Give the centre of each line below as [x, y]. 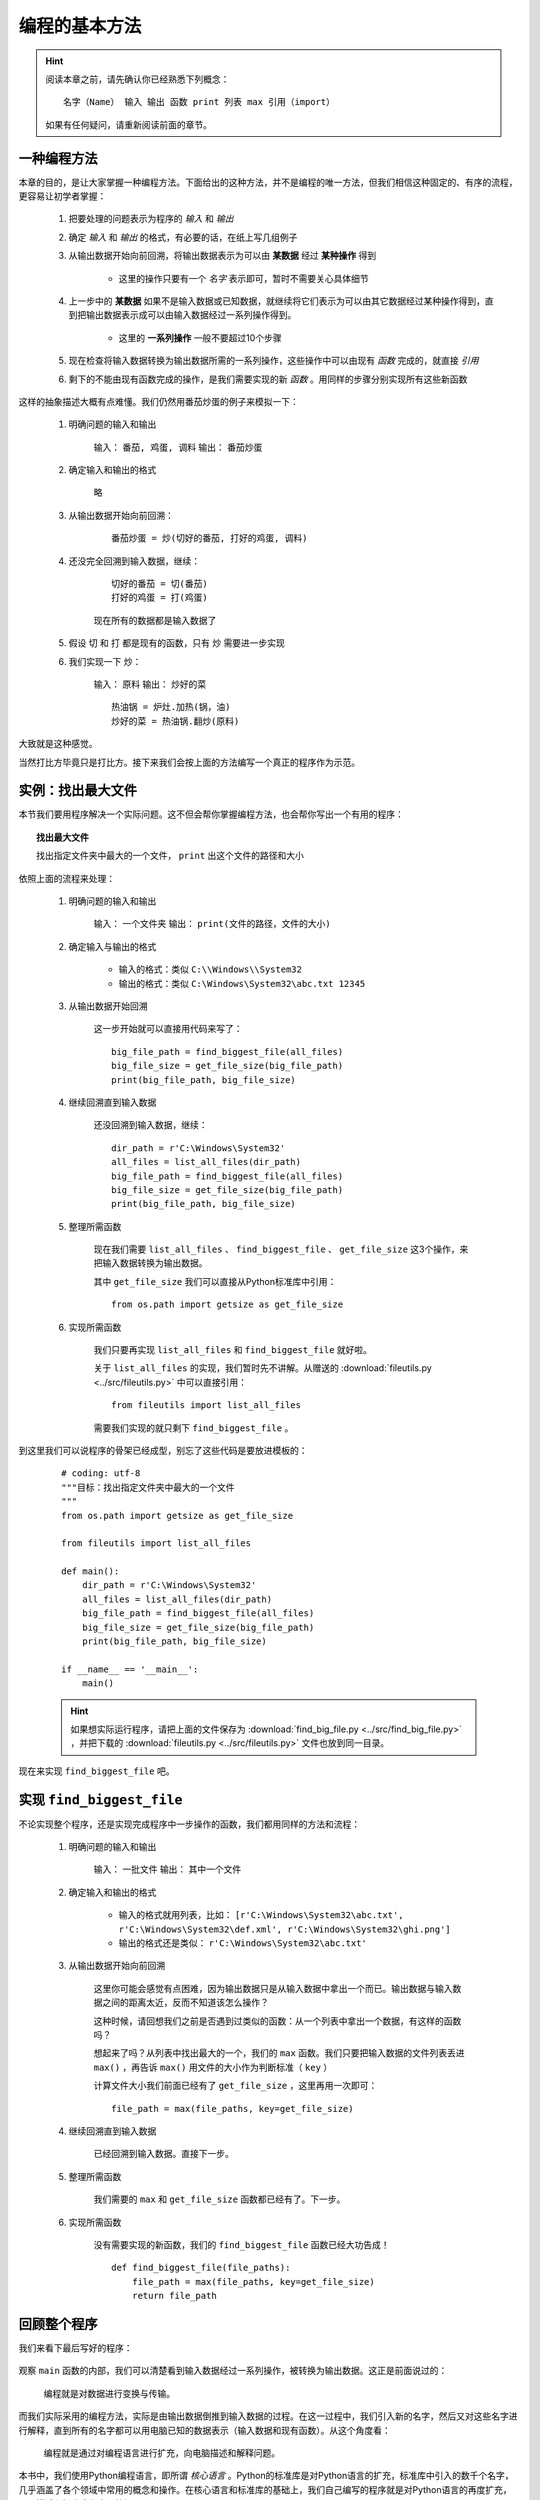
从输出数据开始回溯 [108, 1006]
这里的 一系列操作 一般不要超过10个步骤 [200, 337]
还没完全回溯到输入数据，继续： [134, 561]
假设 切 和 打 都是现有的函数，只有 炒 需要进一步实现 [176, 643]
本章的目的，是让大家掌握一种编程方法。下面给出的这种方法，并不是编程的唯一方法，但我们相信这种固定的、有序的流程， [268, 182]
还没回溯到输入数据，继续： [150, 1125]
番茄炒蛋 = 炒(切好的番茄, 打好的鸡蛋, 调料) [209, 538]
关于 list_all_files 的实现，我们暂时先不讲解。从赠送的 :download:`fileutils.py [262, 1368]
